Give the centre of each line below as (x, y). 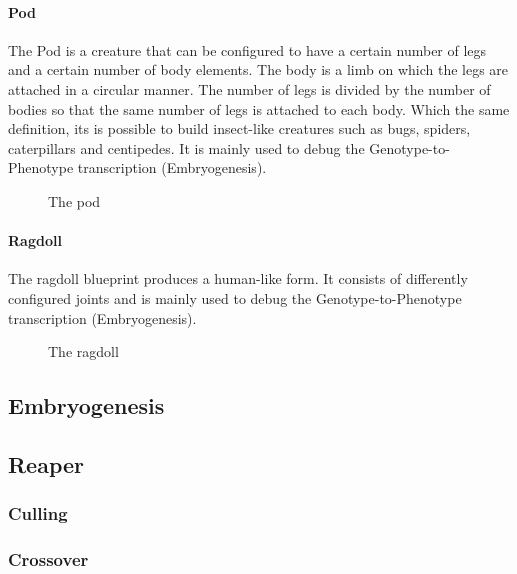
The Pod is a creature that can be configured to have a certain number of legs (247, 49)
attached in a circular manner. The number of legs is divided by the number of (249, 88)
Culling (38, 513)
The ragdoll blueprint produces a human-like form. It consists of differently (238, 278)
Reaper (46, 463)
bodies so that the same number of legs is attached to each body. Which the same (259, 108)
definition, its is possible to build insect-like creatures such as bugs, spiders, (239, 128)
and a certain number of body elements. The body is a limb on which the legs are (258, 69)
